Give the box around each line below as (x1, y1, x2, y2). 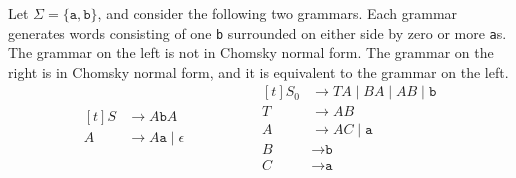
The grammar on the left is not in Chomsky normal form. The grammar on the (8, 42, 494, 63)
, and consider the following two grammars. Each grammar (97, 3, 458, 23)
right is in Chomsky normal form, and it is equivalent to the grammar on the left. (8, 61, 509, 82)
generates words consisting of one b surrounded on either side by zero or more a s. (8, 22, 507, 43)
